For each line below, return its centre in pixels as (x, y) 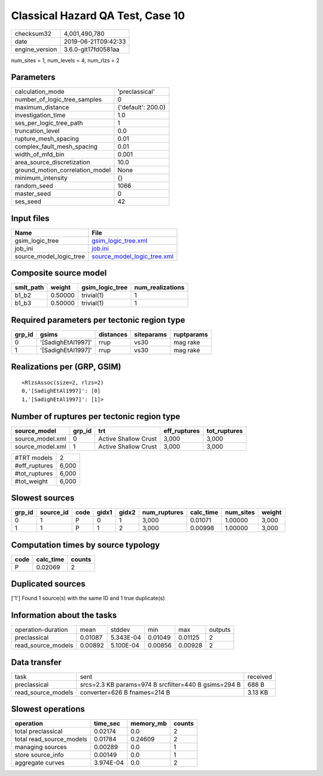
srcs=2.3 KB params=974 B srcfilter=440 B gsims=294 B (160, 685)
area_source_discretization (52, 163)
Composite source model (59, 273)
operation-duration (41, 630)
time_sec (107, 723)
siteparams (151, 334)
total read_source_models (51, 740)
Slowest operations (48, 709)
